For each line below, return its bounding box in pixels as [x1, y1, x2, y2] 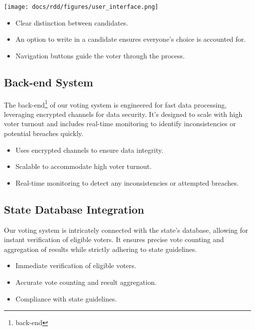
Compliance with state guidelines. [15, 293, 117, 303]
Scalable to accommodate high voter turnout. [15, 161, 152, 171]
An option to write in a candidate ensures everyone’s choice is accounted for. [15, 34, 246, 44]
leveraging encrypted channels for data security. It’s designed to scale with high [4, 109, 243, 119]
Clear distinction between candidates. [15, 17, 128, 27]
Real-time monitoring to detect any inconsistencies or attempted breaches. [15, 177, 239, 188]
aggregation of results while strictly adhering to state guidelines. [4, 244, 197, 254]
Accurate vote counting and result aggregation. [15, 277, 157, 287]
